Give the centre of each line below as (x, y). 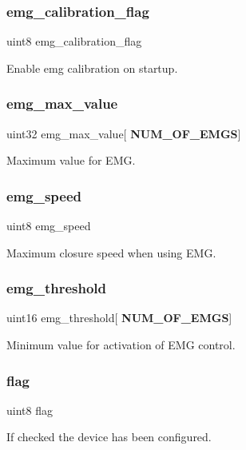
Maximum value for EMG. (71, 160)
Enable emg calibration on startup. (92, 68)
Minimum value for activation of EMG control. (121, 345)
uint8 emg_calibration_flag (74, 41)
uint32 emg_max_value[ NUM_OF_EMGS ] (124, 133)
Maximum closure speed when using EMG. (111, 252)
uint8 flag (30, 410)
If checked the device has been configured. (109, 437)
